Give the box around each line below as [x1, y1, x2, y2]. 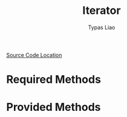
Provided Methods [6, 101, 101, 114]
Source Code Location [6, 51, 62, 58]
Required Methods [6, 73, 102, 87]
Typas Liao [88, 24, 116, 31]
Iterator [82, 4, 121, 18]
